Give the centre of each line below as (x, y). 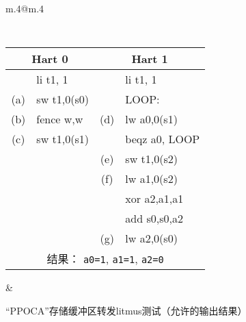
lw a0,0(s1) (151, 119)
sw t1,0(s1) (63, 139)
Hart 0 (50, 59)
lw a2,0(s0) (151, 238)
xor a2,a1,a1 (154, 199)
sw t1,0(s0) (63, 99)
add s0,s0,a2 (154, 219)
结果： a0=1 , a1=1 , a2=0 (105, 259)
